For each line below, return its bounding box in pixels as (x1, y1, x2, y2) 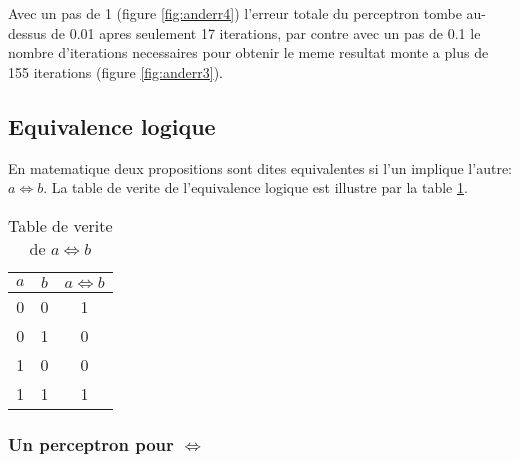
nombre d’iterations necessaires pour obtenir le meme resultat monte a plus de (8, 42, 489, 63)
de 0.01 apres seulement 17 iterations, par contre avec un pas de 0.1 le (50, 22, 481, 43)
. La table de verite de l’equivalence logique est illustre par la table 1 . (43, 177, 468, 198)
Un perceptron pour (8, 431, 174, 456)
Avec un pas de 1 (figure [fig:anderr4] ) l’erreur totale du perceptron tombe (8, 3, 462, 23)
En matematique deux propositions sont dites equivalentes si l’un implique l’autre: (8, 157, 512, 178)
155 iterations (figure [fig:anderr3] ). (8, 61, 223, 82)
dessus (8, 22, 47, 43)
